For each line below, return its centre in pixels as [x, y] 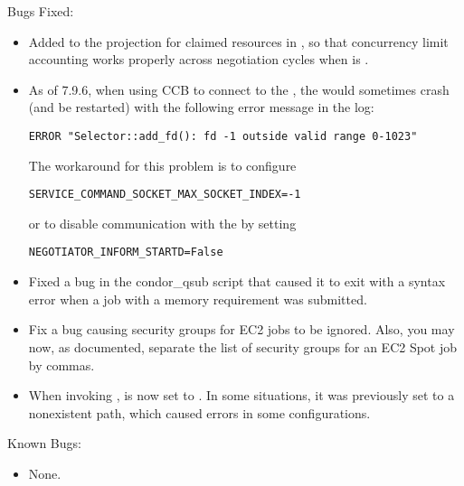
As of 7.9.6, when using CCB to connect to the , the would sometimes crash [239, 89]
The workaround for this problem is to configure [162, 165]
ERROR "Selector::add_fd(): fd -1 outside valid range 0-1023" [223, 136]
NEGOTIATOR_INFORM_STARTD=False [126, 252]
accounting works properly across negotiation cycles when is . [199, 59]
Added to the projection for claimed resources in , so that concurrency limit [238, 41]
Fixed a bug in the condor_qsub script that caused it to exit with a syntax [237, 281]
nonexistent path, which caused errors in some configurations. [199, 412]
